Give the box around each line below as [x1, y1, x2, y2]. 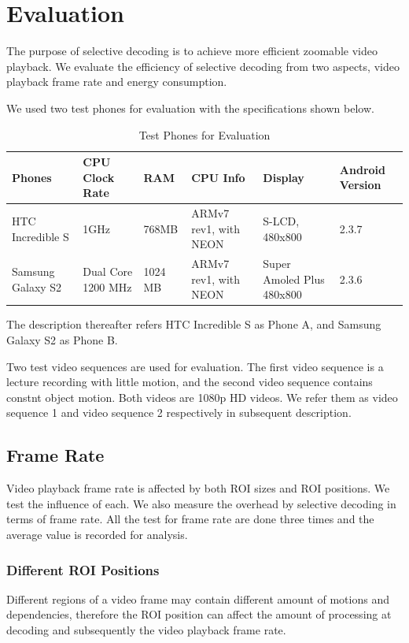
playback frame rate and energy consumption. [6, 73, 227, 90]
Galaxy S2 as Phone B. [6, 332, 118, 348]
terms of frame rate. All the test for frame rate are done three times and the [6, 511, 374, 527]
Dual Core [83, 262, 133, 279]
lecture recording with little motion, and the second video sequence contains [6, 374, 373, 390]
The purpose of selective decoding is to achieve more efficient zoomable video [6, 43, 378, 59]
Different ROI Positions [6, 559, 160, 579]
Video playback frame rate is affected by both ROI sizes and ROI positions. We [6, 480, 390, 496]
